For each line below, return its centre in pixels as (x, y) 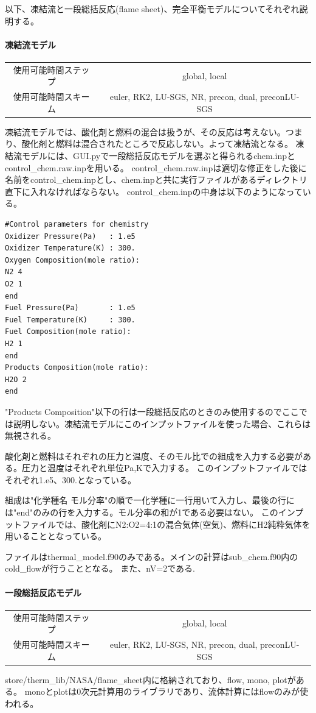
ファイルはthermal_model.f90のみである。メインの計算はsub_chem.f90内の (152, 556)
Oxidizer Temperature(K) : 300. (70, 248)
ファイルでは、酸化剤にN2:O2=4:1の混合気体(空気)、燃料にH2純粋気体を (166, 524)
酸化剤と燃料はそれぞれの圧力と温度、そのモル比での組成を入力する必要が (154, 456)
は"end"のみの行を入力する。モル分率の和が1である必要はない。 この (142, 512)
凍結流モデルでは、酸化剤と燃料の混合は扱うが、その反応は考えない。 (145, 131)
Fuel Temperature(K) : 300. (70, 320)
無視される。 (30, 435)
